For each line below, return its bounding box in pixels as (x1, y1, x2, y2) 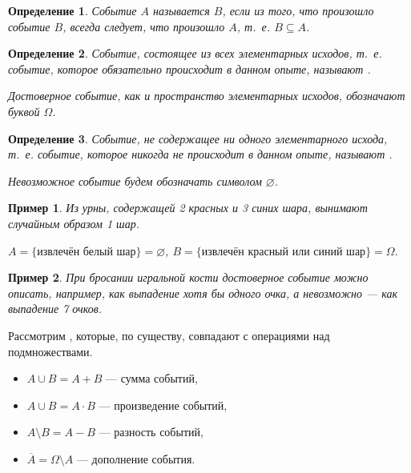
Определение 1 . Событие (8, 2, 137, 18)
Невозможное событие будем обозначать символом (8, 172, 262, 189)
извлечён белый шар (37, 246, 136, 258)
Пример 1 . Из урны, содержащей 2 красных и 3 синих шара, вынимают (8, 199, 368, 216)
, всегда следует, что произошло (62, 18, 225, 34)
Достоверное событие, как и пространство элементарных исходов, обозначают (8, 87, 405, 104)
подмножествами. (8, 343, 93, 359)
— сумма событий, (106, 370, 198, 387)
